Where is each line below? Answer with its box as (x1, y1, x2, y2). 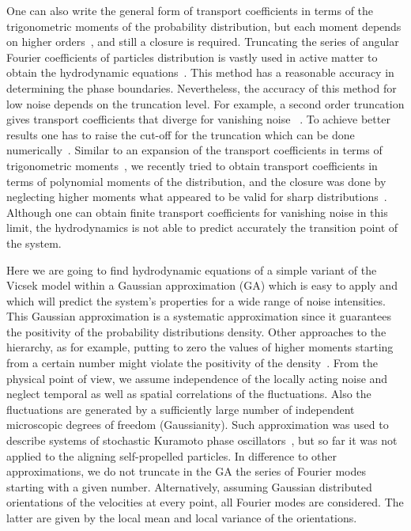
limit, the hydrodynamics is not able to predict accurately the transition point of (6, 219, 398, 236)
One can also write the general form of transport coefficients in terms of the (6, 2, 374, 18)
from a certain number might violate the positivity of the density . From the (6, 355, 378, 371)
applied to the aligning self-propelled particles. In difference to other (6, 447, 337, 464)
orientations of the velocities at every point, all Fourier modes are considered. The (6, 494, 404, 510)
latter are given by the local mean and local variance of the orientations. (6, 510, 357, 525)
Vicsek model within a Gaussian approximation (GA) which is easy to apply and (6, 277, 398, 294)
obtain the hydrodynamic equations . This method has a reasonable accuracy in (6, 64, 394, 81)
